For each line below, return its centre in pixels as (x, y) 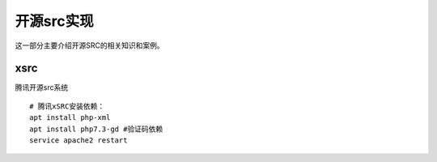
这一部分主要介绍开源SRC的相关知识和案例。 (90, 45)
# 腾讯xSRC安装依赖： (67, 106)
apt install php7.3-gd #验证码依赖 (96, 129)
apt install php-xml (70, 118)
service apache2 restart (78, 141)
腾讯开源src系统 (42, 87)
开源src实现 (54, 21)
